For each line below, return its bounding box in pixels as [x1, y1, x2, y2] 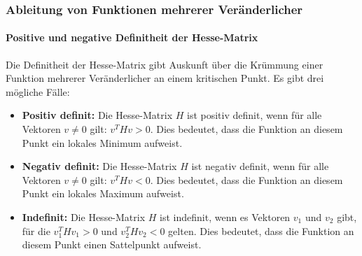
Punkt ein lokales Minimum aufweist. [22, 135, 183, 150]
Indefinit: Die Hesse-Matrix [22, 209, 146, 224]
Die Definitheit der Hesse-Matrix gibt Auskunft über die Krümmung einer [6, 57, 323, 71]
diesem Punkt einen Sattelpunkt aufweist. [22, 237, 202, 252]
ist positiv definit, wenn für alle [187, 108, 322, 122]
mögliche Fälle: [6, 84, 70, 99]
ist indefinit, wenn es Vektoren [160, 209, 291, 224]
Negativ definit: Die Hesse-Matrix [22, 159, 177, 173]
